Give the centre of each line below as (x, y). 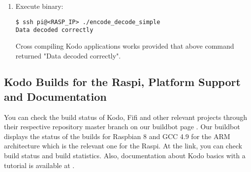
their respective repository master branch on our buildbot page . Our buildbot (122, 127)
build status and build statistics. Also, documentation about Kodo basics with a (125, 156)
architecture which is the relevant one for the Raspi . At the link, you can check (123, 146)
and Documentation (55, 96)
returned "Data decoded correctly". (68, 55)
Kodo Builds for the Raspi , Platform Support (122, 82)
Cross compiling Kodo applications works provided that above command (125, 45)
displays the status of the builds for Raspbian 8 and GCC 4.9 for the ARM (117, 136)
